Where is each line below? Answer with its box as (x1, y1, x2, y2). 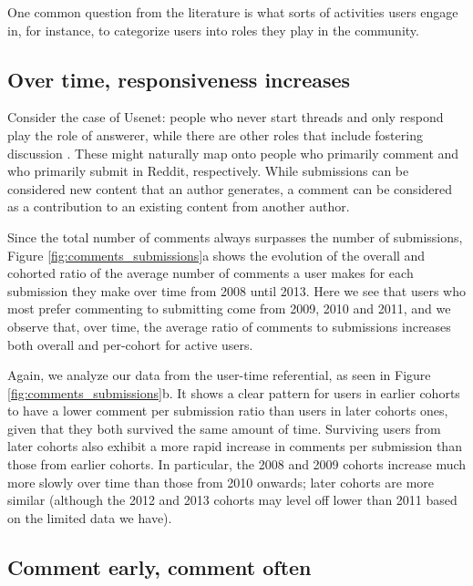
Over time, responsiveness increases (7, 65, 351, 93)
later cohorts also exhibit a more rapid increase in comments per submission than (7, 437, 462, 456)
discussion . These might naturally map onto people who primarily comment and (7, 143, 459, 162)
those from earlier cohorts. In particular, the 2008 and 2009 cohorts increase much (7, 455, 467, 474)
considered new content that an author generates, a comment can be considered (7, 179, 453, 198)
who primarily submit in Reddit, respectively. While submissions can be (7, 161, 409, 180)
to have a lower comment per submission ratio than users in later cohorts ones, (7, 401, 448, 420)
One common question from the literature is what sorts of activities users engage (7, 3, 458, 21)
